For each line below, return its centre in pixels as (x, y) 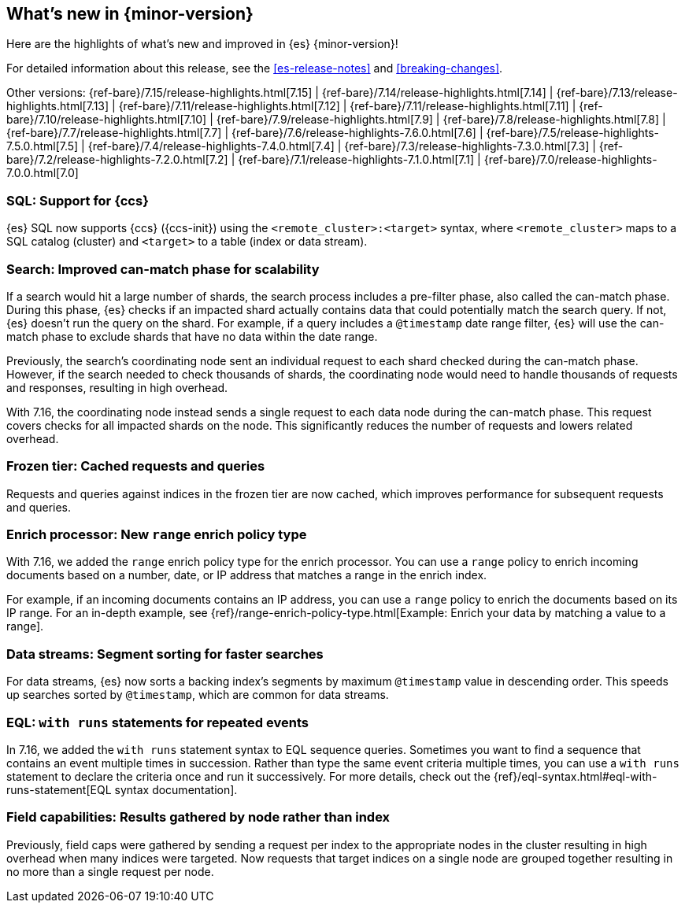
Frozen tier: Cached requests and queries (136, 466)
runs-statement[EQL (59, 789)
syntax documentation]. (176, 789)
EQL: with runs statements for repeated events (157, 722)
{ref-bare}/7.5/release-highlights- (573, 133)
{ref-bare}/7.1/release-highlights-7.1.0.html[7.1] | (359, 160)
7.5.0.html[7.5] (43, 146)
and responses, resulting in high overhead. (117, 387)
